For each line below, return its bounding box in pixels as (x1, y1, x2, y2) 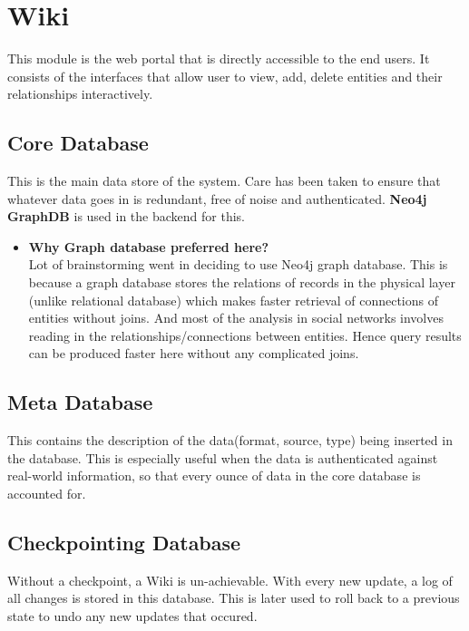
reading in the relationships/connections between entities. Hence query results (28, 325, 462, 345)
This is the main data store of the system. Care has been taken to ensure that (7, 171, 441, 190)
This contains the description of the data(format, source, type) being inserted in (7, 431, 453, 450)
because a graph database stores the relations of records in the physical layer (28, 273, 455, 292)
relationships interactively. (7, 84, 153, 103)
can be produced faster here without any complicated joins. (28, 344, 359, 363)
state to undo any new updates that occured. (7, 607, 258, 626)
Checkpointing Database (7, 529, 241, 557)
